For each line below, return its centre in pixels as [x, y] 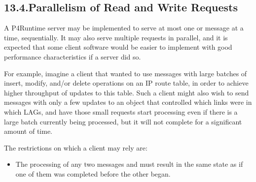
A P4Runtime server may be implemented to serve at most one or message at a [124, 28]
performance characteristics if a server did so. [73, 56]
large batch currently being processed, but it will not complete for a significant [123, 121]
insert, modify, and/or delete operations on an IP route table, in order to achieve [126, 83]
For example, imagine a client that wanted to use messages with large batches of [126, 73]
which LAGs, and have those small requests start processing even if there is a [121, 111]
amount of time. [28, 131]
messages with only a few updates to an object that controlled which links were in [128, 102]
